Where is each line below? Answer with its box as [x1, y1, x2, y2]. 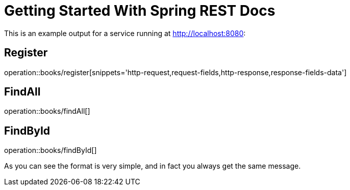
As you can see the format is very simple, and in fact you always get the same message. [4, 162, 301, 171]
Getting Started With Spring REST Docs [4, 2, 276, 19]
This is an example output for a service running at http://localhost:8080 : [4, 28, 246, 38]
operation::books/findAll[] [4, 107, 90, 116]
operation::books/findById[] [4, 146, 97, 155]
